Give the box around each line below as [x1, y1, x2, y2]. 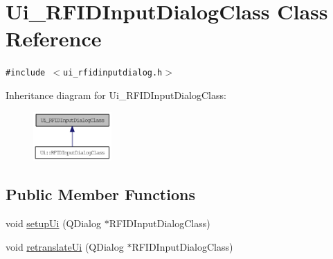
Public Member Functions [6, 184, 195, 205]
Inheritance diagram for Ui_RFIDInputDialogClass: [6, 87, 226, 102]
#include [6, 68, 46, 78]
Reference [6, 24, 102, 53]
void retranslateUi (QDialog [6, 239, 124, 253]
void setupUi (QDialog [6, 216, 101, 231]
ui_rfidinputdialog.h [63, 68, 163, 78]
